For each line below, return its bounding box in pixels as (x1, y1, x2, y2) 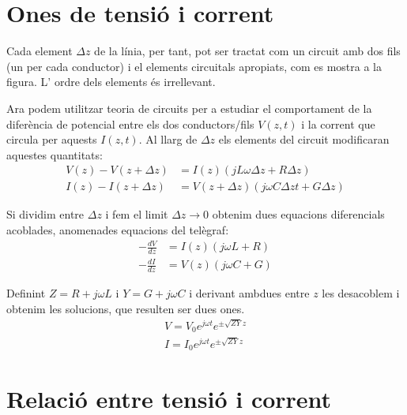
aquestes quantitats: (6, 146, 103, 163)
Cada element (6, 43, 73, 59)
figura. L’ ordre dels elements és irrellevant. (6, 73, 216, 90)
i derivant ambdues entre (189, 285, 310, 301)
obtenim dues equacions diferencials (212, 206, 385, 222)
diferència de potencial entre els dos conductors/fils (6, 115, 254, 132)
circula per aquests (6, 131, 97, 148)
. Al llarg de (138, 131, 198, 148)
